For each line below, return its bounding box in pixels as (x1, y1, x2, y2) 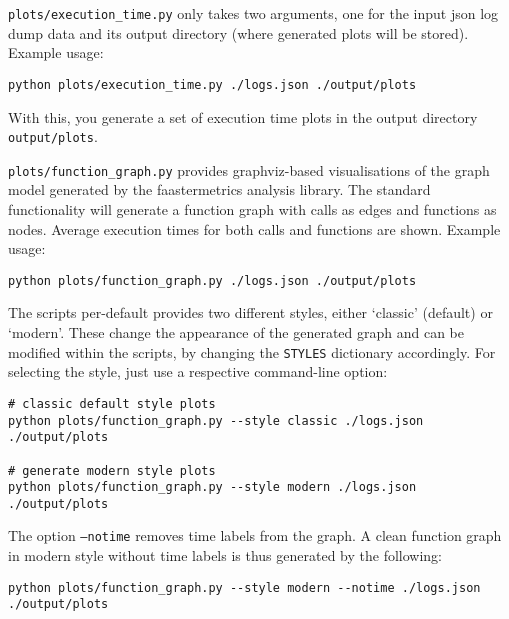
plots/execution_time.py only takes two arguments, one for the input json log (8, 3, 499, 23)
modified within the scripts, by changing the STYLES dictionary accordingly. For (8, 341, 496, 362)
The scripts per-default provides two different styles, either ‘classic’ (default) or (8, 302, 493, 323)
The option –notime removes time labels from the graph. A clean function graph (8, 525, 502, 546)
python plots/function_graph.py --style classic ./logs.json (8, 413, 424, 428)
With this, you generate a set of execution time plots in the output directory (8, 106, 478, 127)
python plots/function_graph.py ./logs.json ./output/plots (8, 273, 417, 288)
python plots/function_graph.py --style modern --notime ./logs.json (8, 580, 481, 595)
